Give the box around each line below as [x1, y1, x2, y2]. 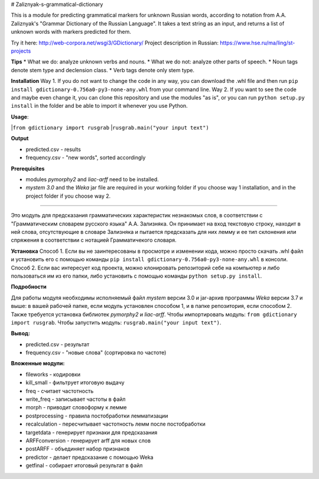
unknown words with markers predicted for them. [11, 28, 131, 36]
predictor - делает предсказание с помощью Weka [25, 454, 154, 461]
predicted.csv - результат [25, 340, 90, 348]
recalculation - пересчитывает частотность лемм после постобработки [25, 420, 206, 427]
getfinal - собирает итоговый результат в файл [25, 462, 143, 469]
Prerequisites [11, 165, 45, 172]
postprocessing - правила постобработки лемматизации [25, 412, 168, 419]
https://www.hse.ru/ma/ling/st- [219, 39, 295, 46]
